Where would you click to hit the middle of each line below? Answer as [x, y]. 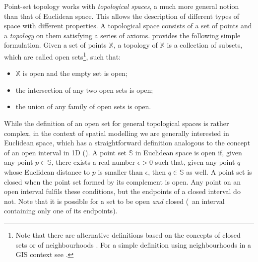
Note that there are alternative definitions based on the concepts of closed [128, 234]
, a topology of [135, 45]
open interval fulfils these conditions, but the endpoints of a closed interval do [122, 191]
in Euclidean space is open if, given [189, 152]
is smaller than [120, 171]
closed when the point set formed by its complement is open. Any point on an [123, 181]
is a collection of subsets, [205, 45]
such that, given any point [195, 162]
